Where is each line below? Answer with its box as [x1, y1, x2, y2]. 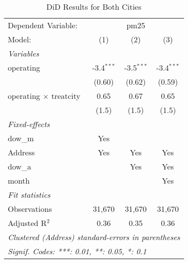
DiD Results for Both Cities [46, 1, 142, 12]
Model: [8, 34, 32, 45]
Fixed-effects [8, 118, 50, 130]
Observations [8, 203, 52, 214]
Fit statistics [8, 189, 51, 200]
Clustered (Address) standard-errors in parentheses [8, 231, 180, 243]
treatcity [51, 90, 81, 101]
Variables [8, 48, 39, 59]
